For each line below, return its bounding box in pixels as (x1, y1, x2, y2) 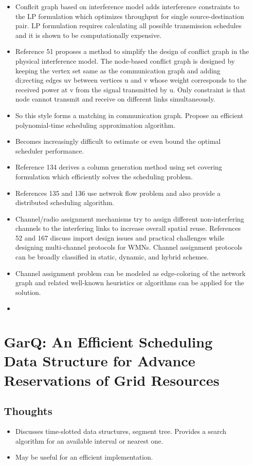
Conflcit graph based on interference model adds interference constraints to (15, 1, 240, 11)
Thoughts (4, 403, 53, 418)
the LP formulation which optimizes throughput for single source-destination (15, 11, 244, 21)
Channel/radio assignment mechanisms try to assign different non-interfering (15, 213, 244, 224)
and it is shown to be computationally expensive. (15, 30, 162, 40)
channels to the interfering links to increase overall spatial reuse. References (15, 223, 241, 233)
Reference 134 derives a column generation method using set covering (15, 162, 222, 172)
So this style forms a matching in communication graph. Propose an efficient (15, 110, 244, 120)
